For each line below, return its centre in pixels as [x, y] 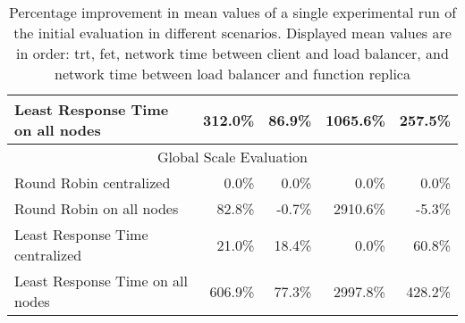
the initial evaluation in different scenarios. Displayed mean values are [232, 33]
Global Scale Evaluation [232, 157]
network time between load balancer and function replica [232, 74]
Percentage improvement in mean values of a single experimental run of [232, 12]
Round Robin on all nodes [97, 208]
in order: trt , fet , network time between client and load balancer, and [232, 53]
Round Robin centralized [93, 182]
